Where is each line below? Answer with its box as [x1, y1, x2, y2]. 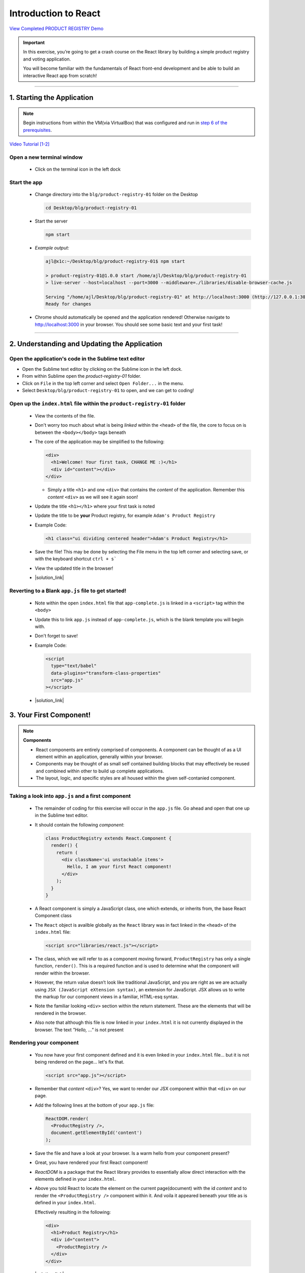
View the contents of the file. [35, 412, 96, 419]
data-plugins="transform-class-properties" [51, 670, 161, 676]
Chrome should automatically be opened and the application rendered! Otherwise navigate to [35, 314, 230, 320]
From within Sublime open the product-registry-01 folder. [22, 373, 142, 379]
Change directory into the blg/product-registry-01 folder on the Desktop [35, 191, 198, 197]
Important [23, 39, 45, 45]
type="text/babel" [51, 663, 97, 669]
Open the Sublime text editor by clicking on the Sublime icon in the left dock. [22, 366, 182, 372]
